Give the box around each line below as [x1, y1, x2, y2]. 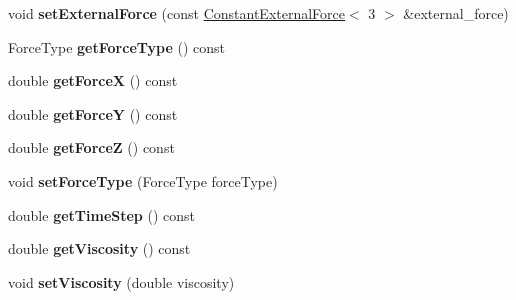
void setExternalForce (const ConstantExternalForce [8, 3, 346, 23]
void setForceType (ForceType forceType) [8, 170, 278, 191]
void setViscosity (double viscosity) [8, 271, 235, 292]
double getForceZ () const [8, 137, 175, 158]
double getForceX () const [8, 70, 178, 91]
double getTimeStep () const [8, 204, 195, 225]
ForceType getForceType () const [8, 36, 225, 57]
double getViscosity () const [8, 238, 191, 259]
